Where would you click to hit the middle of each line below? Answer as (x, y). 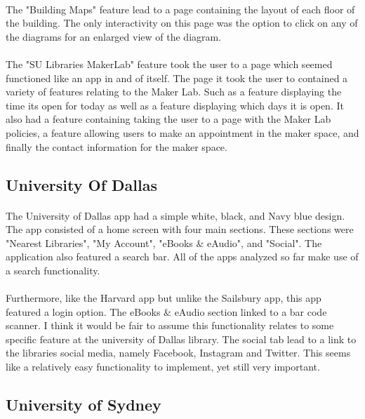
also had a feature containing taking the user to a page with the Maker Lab (168, 119)
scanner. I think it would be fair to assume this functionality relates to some (170, 325)
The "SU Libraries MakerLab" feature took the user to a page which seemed (169, 64)
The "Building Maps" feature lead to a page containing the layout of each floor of (180, 9)
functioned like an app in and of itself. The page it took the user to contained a (177, 78)
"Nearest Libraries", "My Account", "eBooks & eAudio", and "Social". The (164, 242)
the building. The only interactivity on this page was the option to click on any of (182, 23)
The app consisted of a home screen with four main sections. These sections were (180, 229)
